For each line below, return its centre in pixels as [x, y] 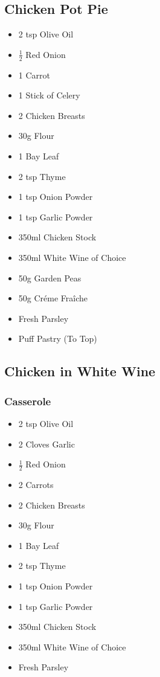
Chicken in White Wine [80, 371]
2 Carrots [36, 484]
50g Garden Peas [50, 278]
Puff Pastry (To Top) [58, 338]
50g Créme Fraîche [53, 298]
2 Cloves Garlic [46, 444]
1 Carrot [34, 75]
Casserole [28, 401]
